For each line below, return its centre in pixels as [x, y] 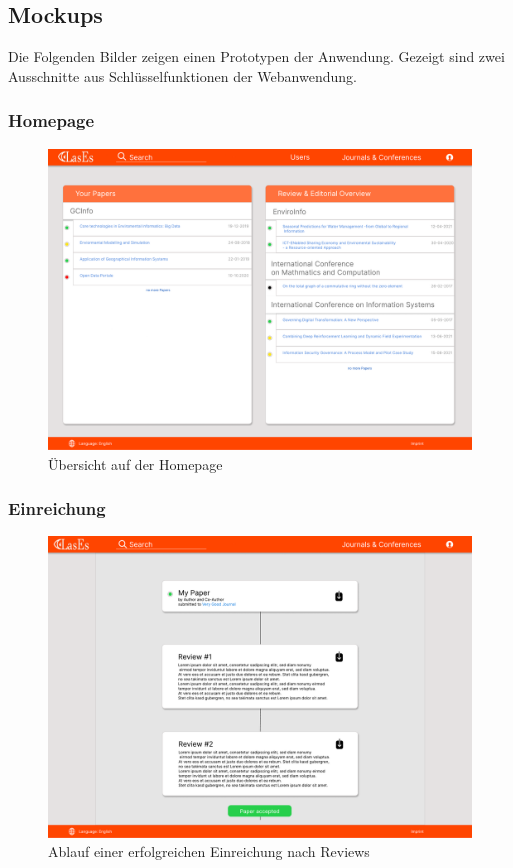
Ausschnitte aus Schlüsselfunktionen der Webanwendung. [182, 75]
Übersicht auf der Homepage [135, 463]
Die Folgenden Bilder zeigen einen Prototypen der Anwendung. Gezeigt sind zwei [256, 56]
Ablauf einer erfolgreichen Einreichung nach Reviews [209, 851]
